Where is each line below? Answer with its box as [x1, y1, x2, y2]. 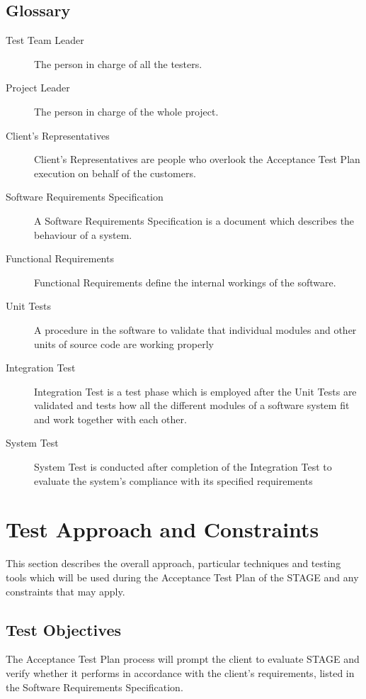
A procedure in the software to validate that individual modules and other [34, 322, 357, 337]
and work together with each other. [34, 411, 187, 426]
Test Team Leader [6, 33, 84, 47]
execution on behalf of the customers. [34, 165, 196, 180]
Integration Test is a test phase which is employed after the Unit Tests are [34, 384, 357, 398]
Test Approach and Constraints [6, 515, 319, 544]
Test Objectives [6, 618, 121, 640]
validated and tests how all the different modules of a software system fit [34, 398, 350, 413]
